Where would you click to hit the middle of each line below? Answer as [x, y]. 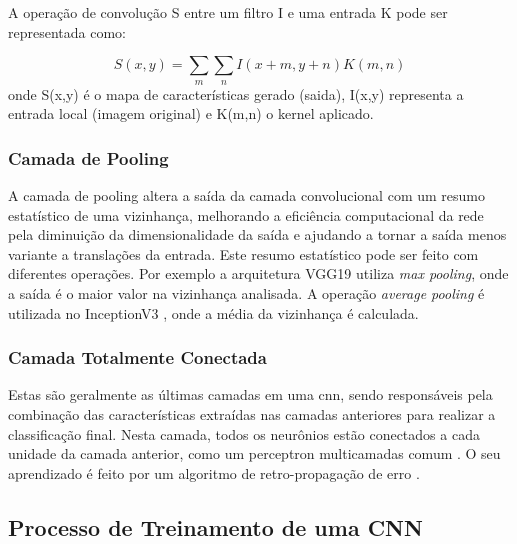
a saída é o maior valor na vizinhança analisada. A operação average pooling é [246, 292]
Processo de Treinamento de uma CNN [215, 526]
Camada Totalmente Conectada [137, 357]
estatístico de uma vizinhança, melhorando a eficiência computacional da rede [246, 214]
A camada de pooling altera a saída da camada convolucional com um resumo [246, 194]
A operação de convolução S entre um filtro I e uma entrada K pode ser [228, 12]
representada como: [67, 31]
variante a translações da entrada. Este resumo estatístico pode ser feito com [243, 253]
